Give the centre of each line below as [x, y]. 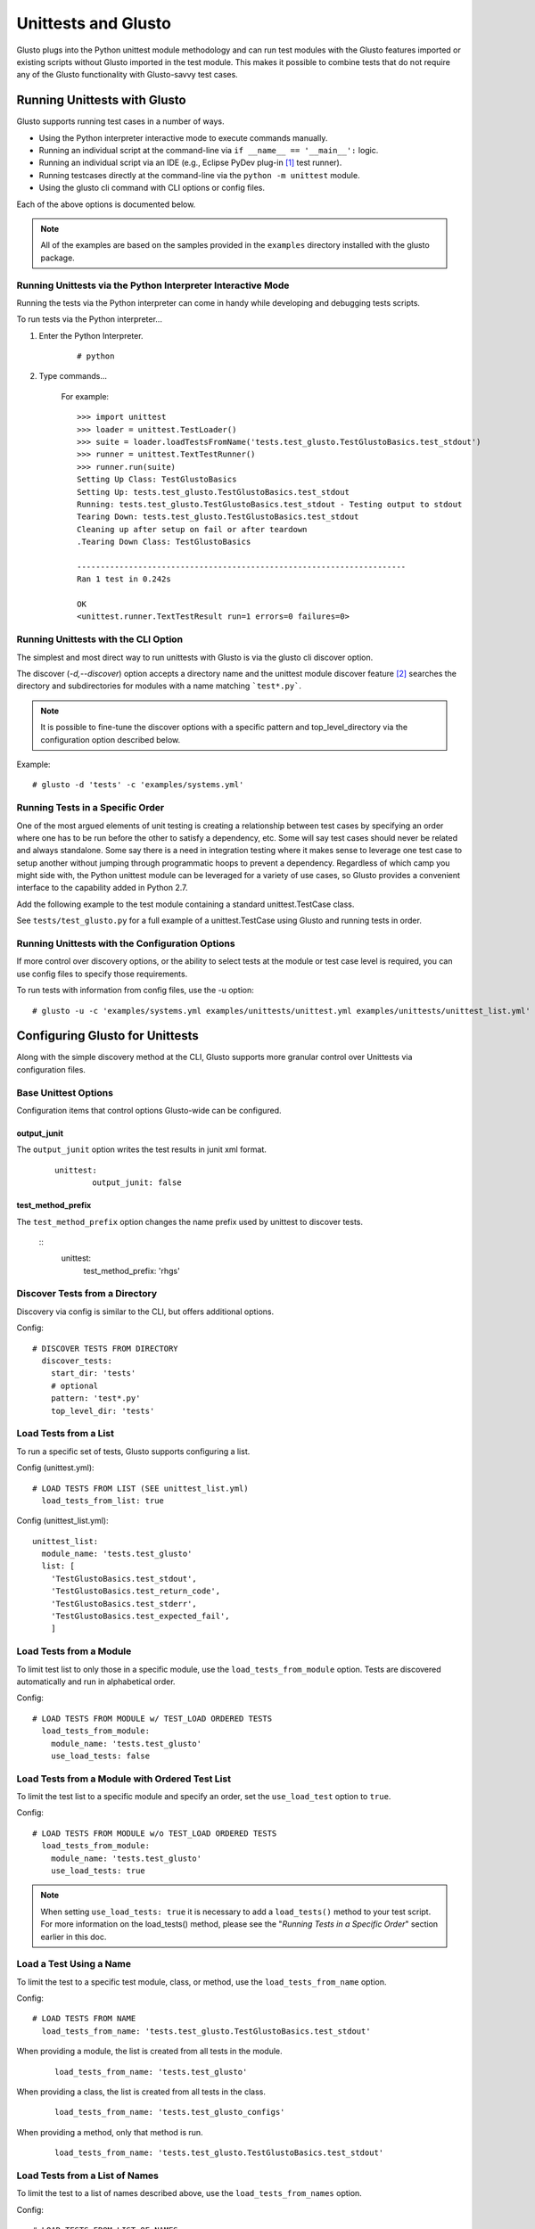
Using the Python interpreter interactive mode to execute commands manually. [183, 137]
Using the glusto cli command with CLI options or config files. [152, 188]
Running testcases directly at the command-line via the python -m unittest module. [199, 175]
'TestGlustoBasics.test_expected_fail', [140, 1616]
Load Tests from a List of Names [88, 2176]
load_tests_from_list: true [103, 1501]
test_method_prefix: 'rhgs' [132, 1271]
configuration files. [51, 1069]
